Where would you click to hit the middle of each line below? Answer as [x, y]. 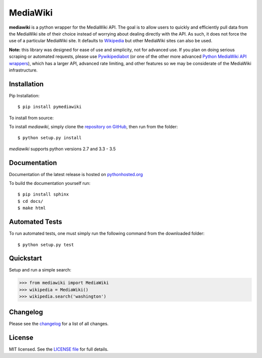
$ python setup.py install [50, 138]
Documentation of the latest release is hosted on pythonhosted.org [76, 174]
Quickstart [25, 259]
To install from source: [31, 118]
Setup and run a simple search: [40, 270]
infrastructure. [23, 70]
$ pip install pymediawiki [50, 107]
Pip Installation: [24, 95]
